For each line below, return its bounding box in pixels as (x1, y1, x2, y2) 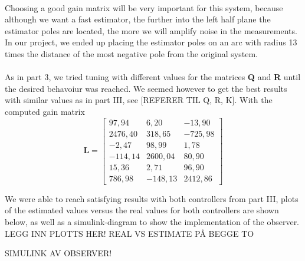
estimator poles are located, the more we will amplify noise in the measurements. (5, 24, 297, 37)
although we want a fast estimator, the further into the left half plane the (5, 13, 271, 25)
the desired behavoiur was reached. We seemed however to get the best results (5, 82, 287, 94)
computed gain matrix (5, 105, 85, 117)
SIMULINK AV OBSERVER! (5, 247, 112, 259)
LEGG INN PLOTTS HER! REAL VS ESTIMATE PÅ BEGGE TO (5, 227, 254, 239)
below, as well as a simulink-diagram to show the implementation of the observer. (5, 215, 300, 227)
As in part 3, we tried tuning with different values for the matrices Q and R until (5, 71, 301, 83)
